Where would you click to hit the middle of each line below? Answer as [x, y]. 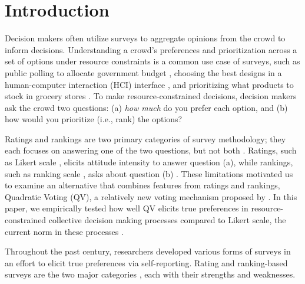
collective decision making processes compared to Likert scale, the [167, 220]
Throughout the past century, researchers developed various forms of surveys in [148, 251]
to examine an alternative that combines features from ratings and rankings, [142, 185]
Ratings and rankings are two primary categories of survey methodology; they [145, 138]
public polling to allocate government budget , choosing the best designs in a [143, 72]
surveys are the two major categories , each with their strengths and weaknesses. [150, 274]
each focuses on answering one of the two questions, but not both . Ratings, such [151, 150]
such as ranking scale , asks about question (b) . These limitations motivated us [149, 173]
